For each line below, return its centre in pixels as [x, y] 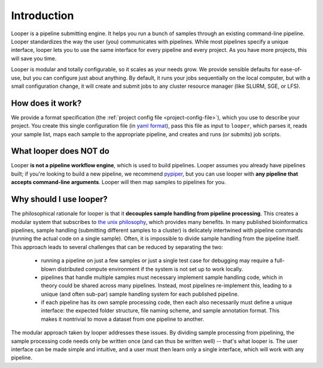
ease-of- [291, 69]
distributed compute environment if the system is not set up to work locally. [150, 269]
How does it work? [46, 103]
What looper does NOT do [60, 151]
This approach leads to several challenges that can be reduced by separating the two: [117, 247]
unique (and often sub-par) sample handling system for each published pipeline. [140, 294]
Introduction [42, 16]
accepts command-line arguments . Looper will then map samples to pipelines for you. [118, 182]
